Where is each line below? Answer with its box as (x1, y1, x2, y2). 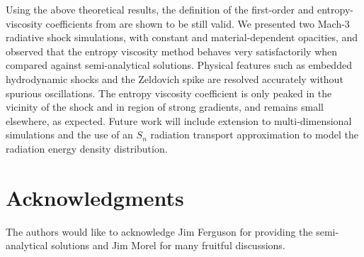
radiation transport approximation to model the (150, 127, 358, 142)
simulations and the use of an (6, 127, 133, 142)
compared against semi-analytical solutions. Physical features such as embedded (6, 58, 352, 72)
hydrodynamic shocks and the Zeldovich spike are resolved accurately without (6, 71, 343, 86)
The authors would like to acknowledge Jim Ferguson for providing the (6, 224, 313, 239)
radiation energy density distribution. (6, 141, 168, 155)
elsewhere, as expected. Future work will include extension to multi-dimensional (6, 113, 352, 128)
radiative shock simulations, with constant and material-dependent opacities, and (6, 30, 358, 45)
